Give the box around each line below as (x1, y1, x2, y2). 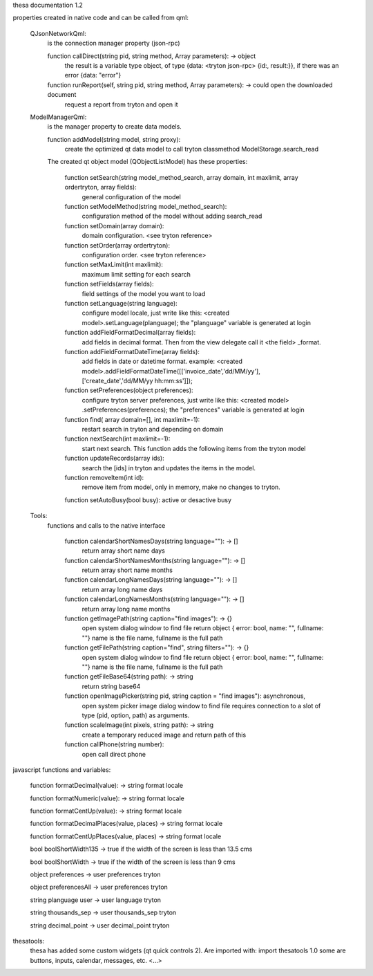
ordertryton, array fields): (64, 183, 137, 192)
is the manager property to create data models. (47, 122, 182, 131)
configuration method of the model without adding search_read (82, 212, 262, 221)
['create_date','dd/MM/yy (82, 377, 153, 385)
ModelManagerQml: (30, 113, 87, 121)
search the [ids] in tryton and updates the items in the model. (82, 463, 256, 472)
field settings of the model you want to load (82, 289, 206, 297)
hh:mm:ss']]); (154, 377, 193, 385)
